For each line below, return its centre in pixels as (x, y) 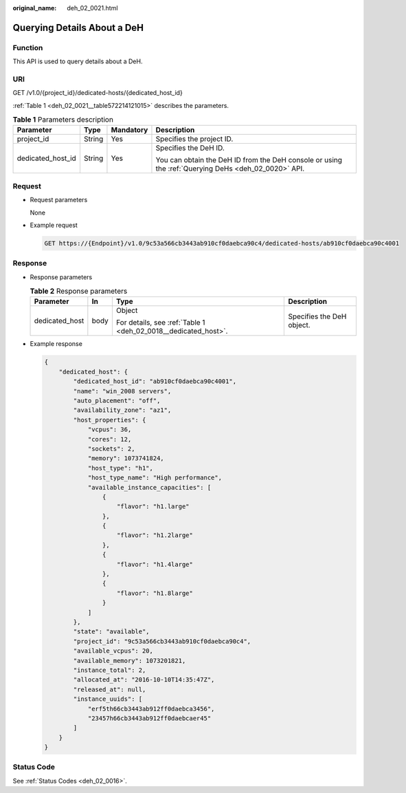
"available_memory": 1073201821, (129, 661)
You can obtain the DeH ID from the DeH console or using (249, 160)
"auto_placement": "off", (117, 401)
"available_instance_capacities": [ (149, 487)
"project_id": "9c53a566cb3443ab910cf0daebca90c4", (162, 641)
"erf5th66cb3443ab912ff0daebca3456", (151, 709)
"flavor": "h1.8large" (155, 593)
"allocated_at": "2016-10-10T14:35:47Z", (144, 680)
